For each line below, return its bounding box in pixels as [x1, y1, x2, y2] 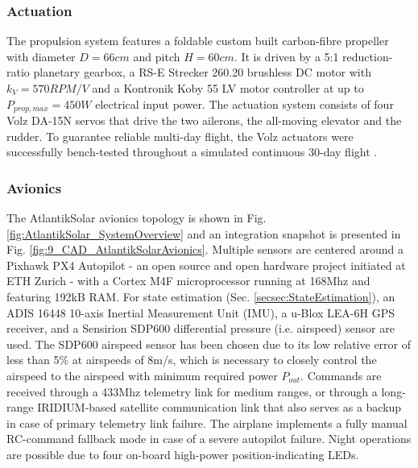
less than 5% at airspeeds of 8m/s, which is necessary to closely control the [6, 351, 377, 368]
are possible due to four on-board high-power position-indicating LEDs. [6, 445, 359, 462]
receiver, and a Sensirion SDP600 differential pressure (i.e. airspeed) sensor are [6, 320, 395, 337]
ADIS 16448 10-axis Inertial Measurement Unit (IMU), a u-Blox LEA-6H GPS [6, 304, 395, 321]
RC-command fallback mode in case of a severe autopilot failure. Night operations [6, 430, 412, 447]
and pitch [133, 48, 180, 64]
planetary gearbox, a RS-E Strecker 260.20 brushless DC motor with [33, 64, 371, 81]
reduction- [342, 48, 393, 64]
